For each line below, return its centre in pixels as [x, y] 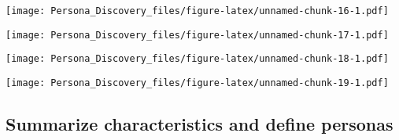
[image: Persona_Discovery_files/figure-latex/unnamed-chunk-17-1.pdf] [197, 35]
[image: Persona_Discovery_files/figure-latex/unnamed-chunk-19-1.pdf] [197, 83]
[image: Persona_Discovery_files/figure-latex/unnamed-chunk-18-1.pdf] [197, 59]
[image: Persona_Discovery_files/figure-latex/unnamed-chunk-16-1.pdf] [197, 11]
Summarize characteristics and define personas [199, 124]
